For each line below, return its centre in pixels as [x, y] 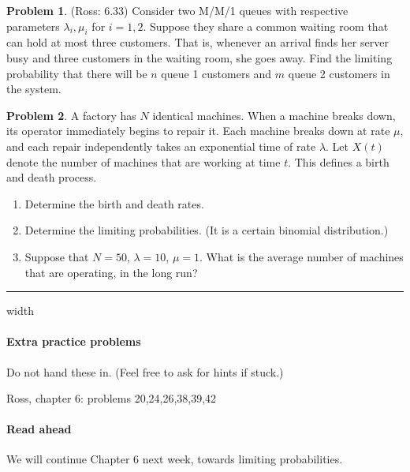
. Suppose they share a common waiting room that [266, 26]
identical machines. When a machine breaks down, [274, 115]
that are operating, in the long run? [111, 272]
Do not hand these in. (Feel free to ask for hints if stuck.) [145, 371]
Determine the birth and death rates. [114, 203]
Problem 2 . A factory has [71, 115]
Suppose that [57, 256]
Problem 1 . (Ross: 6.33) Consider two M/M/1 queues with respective [177, 10]
